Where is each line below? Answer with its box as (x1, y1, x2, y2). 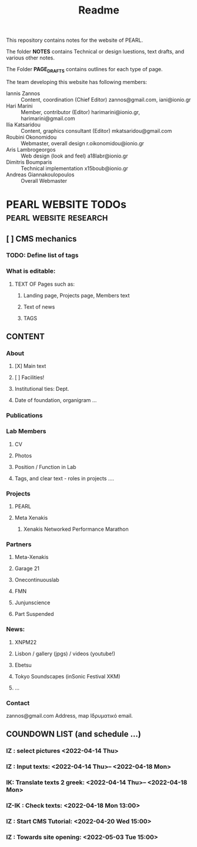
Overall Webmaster (21, 177, 68, 184)
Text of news (23, 303, 55, 310)
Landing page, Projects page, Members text (23, 292, 130, 299)
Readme (78, 4, 119, 17)
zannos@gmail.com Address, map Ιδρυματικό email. (6, 712, 133, 719)
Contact (6, 699, 30, 707)
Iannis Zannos (6, 89, 40, 97)
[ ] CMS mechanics (6, 233, 77, 244)
